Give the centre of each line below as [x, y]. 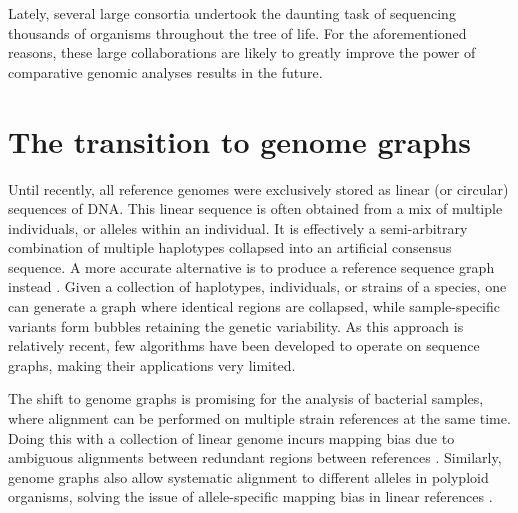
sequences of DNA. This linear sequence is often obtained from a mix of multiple [255, 208]
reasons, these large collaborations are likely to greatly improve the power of [242, 52]
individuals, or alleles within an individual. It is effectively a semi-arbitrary [238, 227]
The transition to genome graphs [239, 140]
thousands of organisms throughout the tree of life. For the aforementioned [237, 32]
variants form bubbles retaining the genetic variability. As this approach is [236, 325]
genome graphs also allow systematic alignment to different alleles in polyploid [248, 476]
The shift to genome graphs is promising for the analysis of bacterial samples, [246, 398]
